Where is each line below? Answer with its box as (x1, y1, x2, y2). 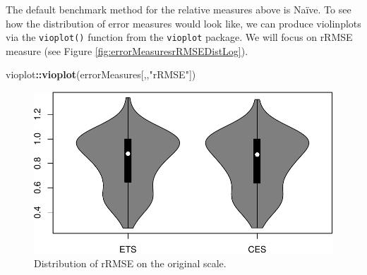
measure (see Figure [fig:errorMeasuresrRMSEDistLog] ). (6, 43, 248, 58)
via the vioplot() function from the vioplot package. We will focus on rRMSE (6, 30, 353, 44)
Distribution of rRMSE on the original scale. (34, 255, 227, 270)
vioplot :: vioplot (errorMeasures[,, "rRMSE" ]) (6, 67, 196, 82)
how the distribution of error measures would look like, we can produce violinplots (6, 16, 361, 30)
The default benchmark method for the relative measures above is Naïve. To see (6, 2, 351, 16)
